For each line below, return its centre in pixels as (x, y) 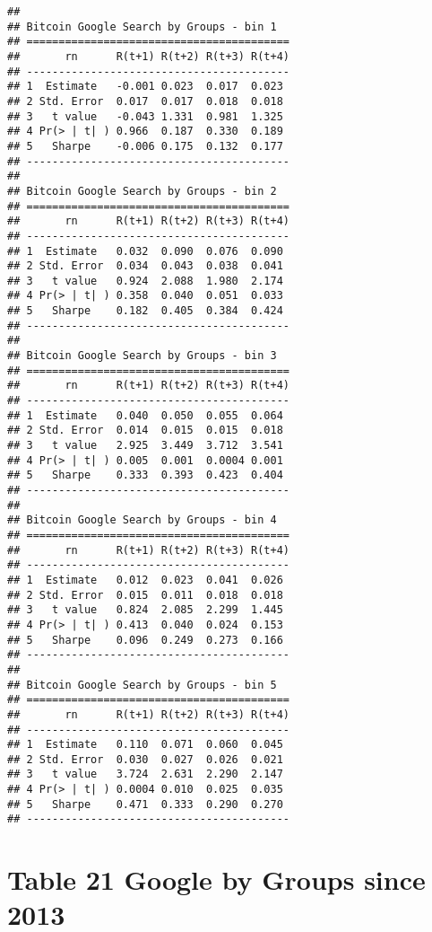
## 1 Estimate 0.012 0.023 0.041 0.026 (145, 580)
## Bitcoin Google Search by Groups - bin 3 (142, 356)
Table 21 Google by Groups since (216, 879)
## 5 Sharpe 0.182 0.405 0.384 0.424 (145, 311)
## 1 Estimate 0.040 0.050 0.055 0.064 (145, 415)
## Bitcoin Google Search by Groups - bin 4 (142, 520)
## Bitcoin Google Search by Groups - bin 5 (142, 685)
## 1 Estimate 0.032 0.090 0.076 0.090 (145, 251)
